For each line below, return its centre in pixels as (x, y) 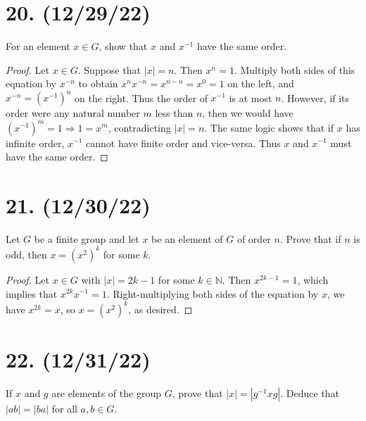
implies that (32, 293)
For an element (38, 46)
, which (313, 279)
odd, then (26, 254)
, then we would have (248, 113)
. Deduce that (310, 392)
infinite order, (35, 143)
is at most (251, 98)
